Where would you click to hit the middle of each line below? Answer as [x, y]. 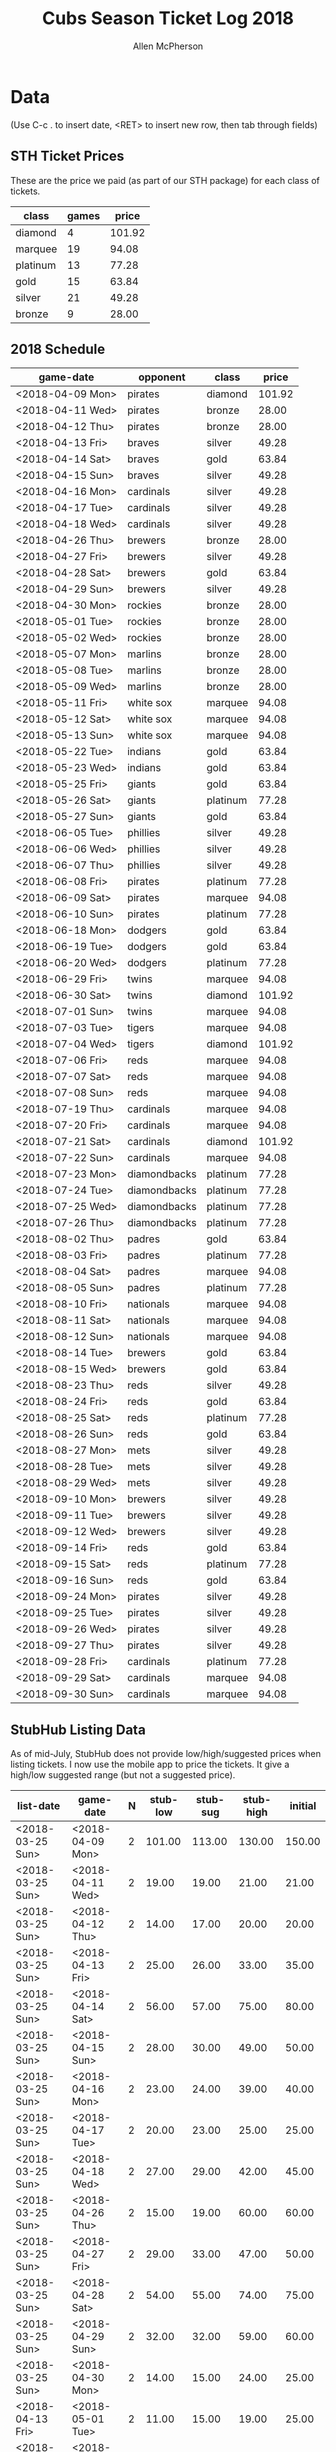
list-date [38, 1806]
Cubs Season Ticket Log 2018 [168, 18]
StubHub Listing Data [78, 1729]
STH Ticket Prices [67, 156]
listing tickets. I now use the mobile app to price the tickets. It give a [150, 1764]
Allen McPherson [168, 46]
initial [303, 1806]
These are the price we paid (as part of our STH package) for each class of [165, 180]
